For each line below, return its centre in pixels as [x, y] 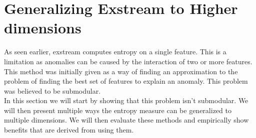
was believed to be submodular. [52, 90]
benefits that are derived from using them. [69, 130]
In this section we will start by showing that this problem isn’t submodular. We [126, 100]
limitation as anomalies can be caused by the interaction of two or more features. [128, 61]
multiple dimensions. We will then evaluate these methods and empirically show [126, 120]
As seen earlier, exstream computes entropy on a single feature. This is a [115, 52]
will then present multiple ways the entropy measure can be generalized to [118, 110]
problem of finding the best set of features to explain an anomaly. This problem [126, 81]
